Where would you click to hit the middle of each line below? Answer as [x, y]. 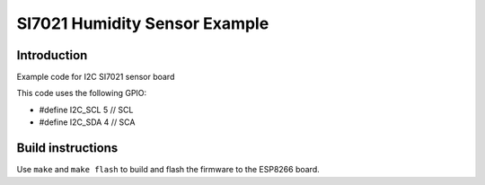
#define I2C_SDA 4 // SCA [87, 122]
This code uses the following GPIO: [82, 93]
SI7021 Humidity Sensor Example [143, 23]
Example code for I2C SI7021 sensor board [96, 77]
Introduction [52, 55]
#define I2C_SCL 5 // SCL [86, 110]
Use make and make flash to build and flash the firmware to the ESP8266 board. [168, 170]
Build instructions [67, 148]
